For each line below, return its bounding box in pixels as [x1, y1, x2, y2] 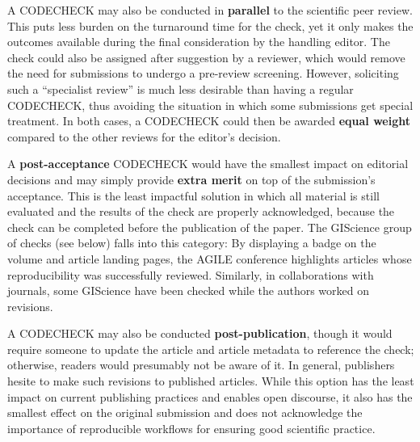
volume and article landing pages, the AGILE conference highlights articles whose [7, 250, 412, 267]
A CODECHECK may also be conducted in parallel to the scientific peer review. [7, 2, 413, 18]
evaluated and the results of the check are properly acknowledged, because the [7, 203, 395, 220]
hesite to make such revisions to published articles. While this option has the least [7, 373, 414, 389]
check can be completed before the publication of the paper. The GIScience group [7, 218, 412, 235]
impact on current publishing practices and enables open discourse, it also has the [7, 388, 413, 405]
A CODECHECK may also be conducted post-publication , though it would [7, 325, 393, 342]
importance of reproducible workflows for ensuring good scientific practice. [7, 419, 376, 436]
